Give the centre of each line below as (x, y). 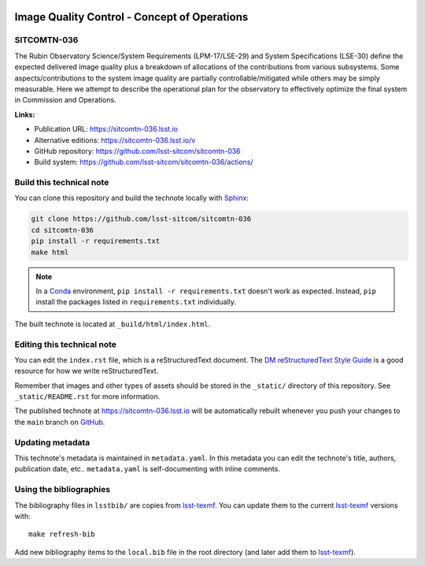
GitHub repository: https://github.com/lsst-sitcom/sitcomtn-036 (137, 151)
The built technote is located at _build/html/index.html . (113, 324)
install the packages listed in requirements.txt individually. (136, 302)
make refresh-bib (62, 534)
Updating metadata (52, 442)
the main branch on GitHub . (60, 422)
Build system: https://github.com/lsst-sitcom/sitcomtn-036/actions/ (144, 162)
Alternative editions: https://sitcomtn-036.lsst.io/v (115, 140)
